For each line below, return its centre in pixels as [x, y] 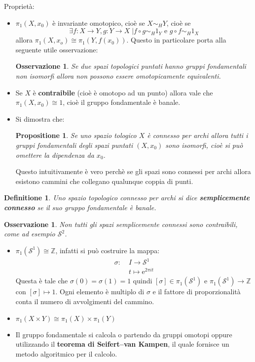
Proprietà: [19, 6]
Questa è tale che [42, 281]
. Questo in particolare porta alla [176, 40]
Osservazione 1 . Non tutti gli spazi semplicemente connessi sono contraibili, [121, 224]
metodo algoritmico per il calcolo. [66, 353]
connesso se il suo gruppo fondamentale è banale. [80, 207]
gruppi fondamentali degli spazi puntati [74, 145]
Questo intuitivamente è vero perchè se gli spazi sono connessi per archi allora [133, 171]
